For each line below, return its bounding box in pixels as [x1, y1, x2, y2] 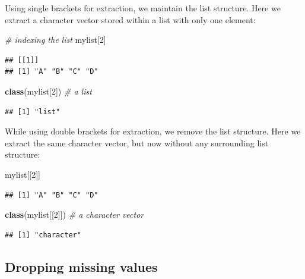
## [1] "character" [5, 230, 81, 239]
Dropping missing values [5, 257, 158, 275]
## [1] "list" [5, 107, 61, 116]
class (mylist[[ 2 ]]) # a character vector [5, 208, 144, 221]
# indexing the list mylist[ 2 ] [5, 33, 106, 46]
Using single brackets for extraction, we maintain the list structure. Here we [5, 2, 281, 14]
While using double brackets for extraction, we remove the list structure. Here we [5, 125, 301, 137]
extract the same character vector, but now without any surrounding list [5, 136, 269, 149]
